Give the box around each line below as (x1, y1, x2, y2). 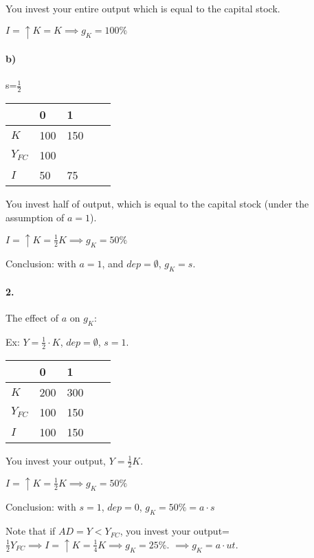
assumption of (5, 210, 65, 224)
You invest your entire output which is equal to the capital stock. (5, 1, 280, 15)
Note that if (5, 524, 56, 538)
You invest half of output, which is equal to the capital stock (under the (5, 197, 309, 211)
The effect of (5, 311, 58, 324)
